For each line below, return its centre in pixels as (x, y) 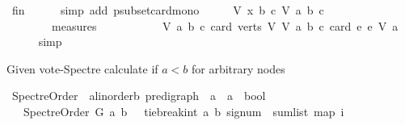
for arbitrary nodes (238, 68)
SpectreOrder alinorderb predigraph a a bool (139, 96)
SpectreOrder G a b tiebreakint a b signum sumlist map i (184, 111)
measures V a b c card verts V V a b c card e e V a (225, 25)
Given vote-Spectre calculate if (82, 68)
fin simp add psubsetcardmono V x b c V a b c (168, 10)
